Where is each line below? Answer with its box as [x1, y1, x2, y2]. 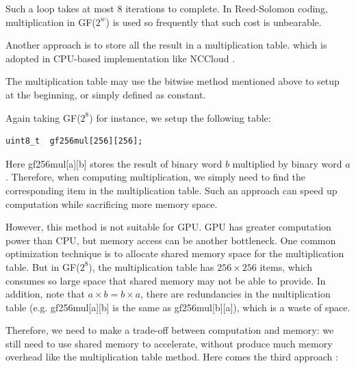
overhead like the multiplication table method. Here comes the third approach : [5, 350, 338, 364]
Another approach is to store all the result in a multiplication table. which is [5, 38, 327, 52]
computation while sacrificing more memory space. [5, 196, 218, 211]
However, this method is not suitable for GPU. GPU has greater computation [5, 220, 331, 234]
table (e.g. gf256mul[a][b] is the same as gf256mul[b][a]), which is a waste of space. [5, 300, 351, 314]
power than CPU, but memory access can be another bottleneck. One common [5, 233, 336, 247]
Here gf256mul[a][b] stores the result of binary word [5, 156, 222, 170]
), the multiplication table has [88, 259, 214, 274]
